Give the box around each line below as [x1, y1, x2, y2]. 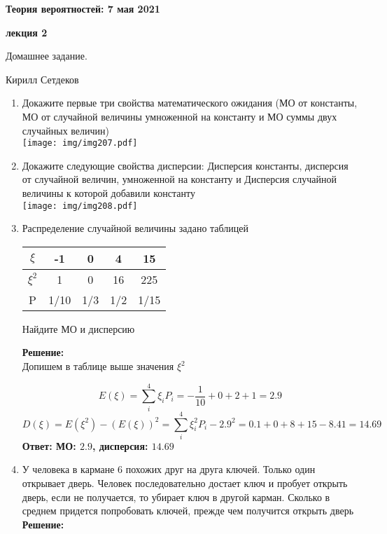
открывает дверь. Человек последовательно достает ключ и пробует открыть [22, 476, 348, 491]
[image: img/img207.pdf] [22, 138, 138, 149]
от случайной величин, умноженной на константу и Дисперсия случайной [22, 172, 337, 186]
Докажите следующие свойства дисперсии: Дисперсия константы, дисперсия [22, 158, 349, 172]
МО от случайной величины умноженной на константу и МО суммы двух [22, 109, 337, 123]
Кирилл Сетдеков [6, 71, 79, 86]
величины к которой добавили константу [22, 186, 195, 200]
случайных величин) [22, 123, 109, 137]
